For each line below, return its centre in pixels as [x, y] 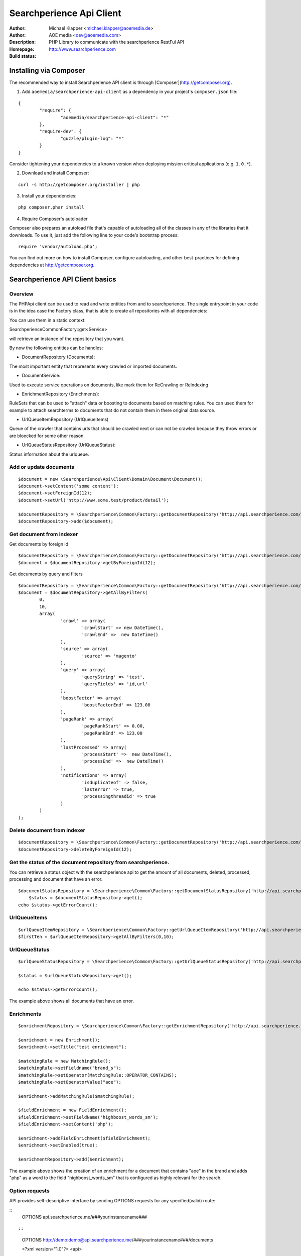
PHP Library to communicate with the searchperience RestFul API [116, 42]
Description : [23, 42]
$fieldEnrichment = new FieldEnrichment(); [72, 1110]
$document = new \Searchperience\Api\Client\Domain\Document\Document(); [111, 479]
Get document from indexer [44, 534]
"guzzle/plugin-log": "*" [92, 138]
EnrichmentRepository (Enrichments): [61, 394]
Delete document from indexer [47, 830]
